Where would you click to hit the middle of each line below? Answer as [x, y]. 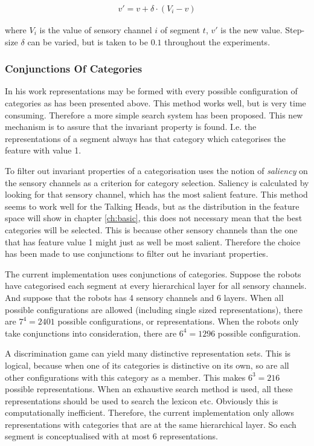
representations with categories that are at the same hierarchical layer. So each [151, 424]
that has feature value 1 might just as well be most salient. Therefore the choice [153, 241]
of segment [180, 30]
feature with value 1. [43, 150]
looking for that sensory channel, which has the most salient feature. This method [156, 194]
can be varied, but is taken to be [88, 41]
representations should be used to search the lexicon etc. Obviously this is [142, 400]
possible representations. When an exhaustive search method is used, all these [149, 389]
